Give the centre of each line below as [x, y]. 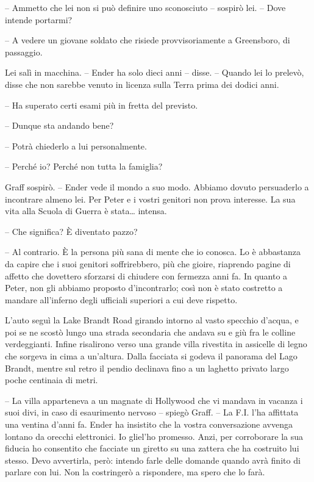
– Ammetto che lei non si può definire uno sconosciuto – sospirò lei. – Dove [145, 7]
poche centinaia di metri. [52, 380]
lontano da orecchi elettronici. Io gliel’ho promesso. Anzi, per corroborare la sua [154, 436]
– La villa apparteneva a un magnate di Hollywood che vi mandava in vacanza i [154, 400]
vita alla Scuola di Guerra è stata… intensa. [86, 211]
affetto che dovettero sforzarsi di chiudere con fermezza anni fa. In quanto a [146, 275]
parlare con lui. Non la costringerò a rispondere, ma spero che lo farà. [135, 472]
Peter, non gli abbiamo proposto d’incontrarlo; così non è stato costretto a [144, 288]
